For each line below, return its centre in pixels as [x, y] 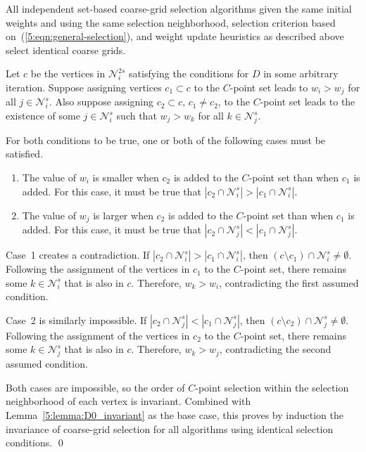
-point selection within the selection [272, 387]
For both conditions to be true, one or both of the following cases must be [166, 140]
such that [137, 116]
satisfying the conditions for [189, 73]
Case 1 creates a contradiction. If [78, 255]
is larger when [123, 215]
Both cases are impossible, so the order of [95, 387]
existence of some [43, 116]
